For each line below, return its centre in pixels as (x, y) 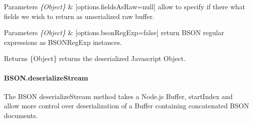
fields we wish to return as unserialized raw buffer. (79, 16)
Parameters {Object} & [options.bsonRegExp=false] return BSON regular (114, 32)
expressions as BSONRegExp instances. (63, 42)
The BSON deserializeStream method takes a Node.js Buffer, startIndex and (118, 96)
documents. (21, 115)
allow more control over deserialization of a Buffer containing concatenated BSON (126, 106)
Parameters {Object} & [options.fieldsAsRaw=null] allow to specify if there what (125, 6)
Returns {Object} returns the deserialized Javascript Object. (95, 58)
